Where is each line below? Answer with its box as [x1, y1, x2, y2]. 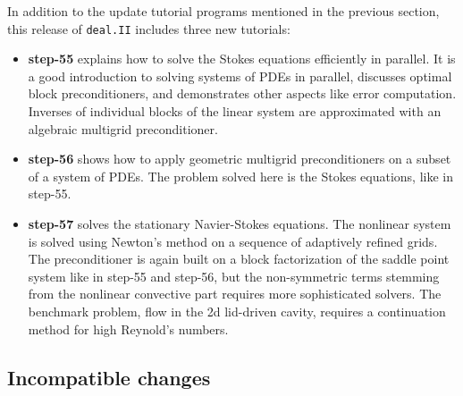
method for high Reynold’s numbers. [28, 319, 229, 338]
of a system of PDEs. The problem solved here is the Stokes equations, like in [28, 166, 454, 185]
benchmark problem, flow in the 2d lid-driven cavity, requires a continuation [28, 301, 446, 320]
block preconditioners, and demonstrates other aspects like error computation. [28, 84, 457, 103]
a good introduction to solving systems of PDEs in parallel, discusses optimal [28, 66, 452, 85]
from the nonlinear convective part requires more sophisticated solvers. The [28, 284, 442, 303]
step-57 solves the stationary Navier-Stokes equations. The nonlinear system [28, 215, 451, 232]
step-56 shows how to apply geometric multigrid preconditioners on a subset [28, 149, 451, 168]
